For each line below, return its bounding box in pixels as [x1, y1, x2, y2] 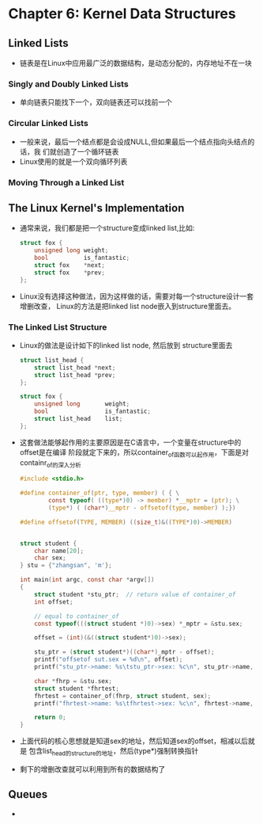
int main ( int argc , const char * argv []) [19, 576, 155, 584]
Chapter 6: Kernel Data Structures [8, 5, 236, 23]
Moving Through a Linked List [8, 177, 125, 188]
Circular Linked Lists [8, 118, 88, 129]
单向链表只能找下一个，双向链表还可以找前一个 [19, 97, 172, 107]
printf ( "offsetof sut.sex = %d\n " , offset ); [34, 655, 183, 664]
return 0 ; [34, 714, 66, 722]
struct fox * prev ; [34, 269, 105, 277]
